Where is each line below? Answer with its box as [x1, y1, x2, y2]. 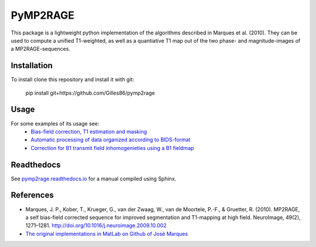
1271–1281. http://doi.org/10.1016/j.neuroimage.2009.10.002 [25, 222, 167, 229]
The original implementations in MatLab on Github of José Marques [25, 230, 188, 237]
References [11, 190, 54, 200]
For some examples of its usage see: [11, 120, 99, 127]
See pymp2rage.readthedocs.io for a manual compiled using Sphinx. [11, 175, 177, 182]
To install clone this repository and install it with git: [11, 76, 135, 83]
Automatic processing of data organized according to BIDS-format [30, 136, 191, 143]
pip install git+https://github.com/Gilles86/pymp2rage [25, 89, 155, 96]
